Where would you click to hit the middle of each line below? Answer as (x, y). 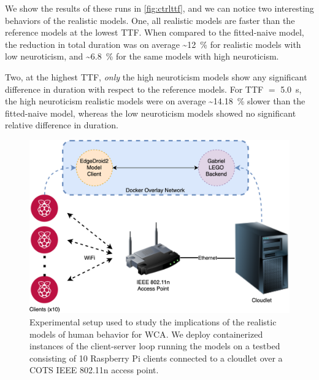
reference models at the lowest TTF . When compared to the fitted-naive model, (155, 32)
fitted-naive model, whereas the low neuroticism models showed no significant (151, 113)
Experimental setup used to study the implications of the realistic (153, 321)
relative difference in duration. (62, 125)
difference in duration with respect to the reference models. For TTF (134, 89)
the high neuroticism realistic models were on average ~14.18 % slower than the (155, 101)
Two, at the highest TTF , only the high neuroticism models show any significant (156, 76)
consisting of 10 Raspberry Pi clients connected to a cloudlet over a (156, 358)
